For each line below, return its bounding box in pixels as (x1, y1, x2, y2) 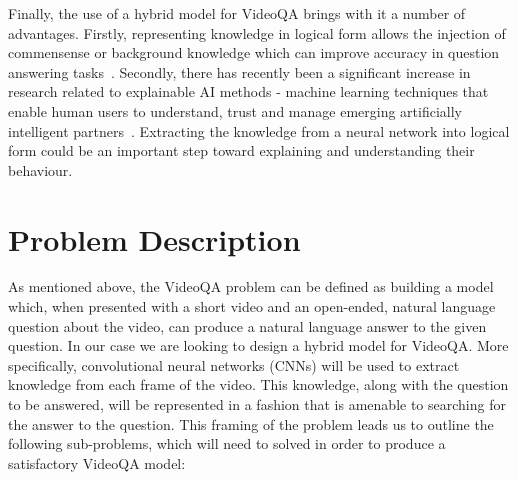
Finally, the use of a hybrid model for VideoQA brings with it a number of (8, 3, 466, 23)
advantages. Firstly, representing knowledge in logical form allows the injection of (8, 22, 506, 43)
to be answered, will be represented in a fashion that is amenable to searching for (8, 394, 506, 415)
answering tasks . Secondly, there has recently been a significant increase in (8, 61, 471, 82)
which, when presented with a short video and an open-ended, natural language (8, 296, 496, 317)
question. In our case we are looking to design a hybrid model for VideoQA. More (8, 335, 509, 356)
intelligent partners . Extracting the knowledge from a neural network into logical (8, 120, 510, 141)
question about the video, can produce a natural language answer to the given (8, 315, 487, 336)
